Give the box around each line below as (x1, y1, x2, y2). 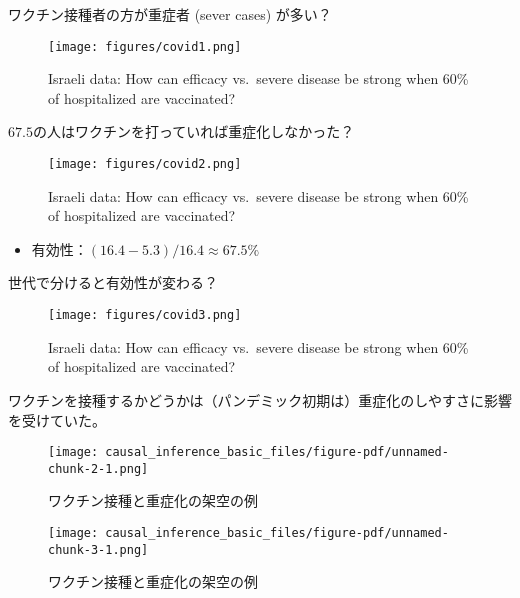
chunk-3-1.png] (48, 542, 149, 557)
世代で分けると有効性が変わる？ (8, 272, 218, 293)
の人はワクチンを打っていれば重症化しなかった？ (32, 121, 355, 142)
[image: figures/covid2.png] (48, 157, 242, 172)
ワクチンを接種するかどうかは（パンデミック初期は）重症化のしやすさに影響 (8, 389, 512, 410)
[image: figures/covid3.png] (48, 308, 242, 323)
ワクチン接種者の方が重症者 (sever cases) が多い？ (8, 4, 332, 24)
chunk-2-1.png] (48, 461, 149, 476)
